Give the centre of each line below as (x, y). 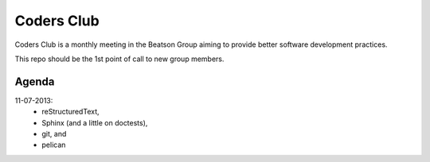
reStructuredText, (70, 112)
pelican (54, 145)
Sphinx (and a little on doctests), (95, 122)
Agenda (35, 81)
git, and (54, 134)
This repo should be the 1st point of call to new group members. (119, 59)
